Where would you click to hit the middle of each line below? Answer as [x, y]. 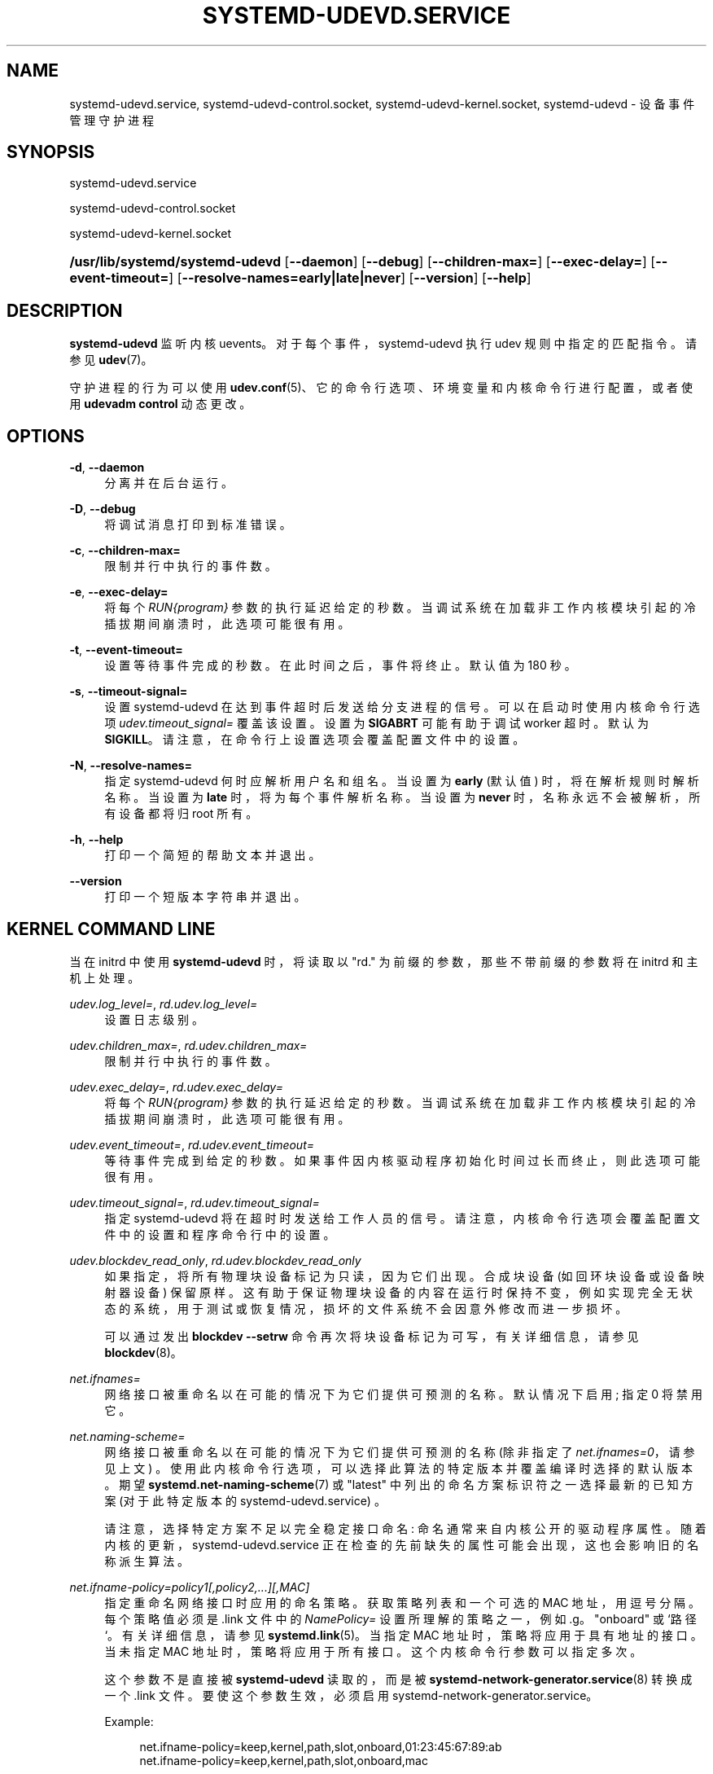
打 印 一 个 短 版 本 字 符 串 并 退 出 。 [205, 897]
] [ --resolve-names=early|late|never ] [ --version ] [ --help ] [350, 278]
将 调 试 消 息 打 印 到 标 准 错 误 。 [198, 525]
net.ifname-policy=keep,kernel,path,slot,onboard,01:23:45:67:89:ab [321, 1746]
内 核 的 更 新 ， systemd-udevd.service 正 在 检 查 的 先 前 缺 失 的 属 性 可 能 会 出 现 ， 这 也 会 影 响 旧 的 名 [402, 1544]
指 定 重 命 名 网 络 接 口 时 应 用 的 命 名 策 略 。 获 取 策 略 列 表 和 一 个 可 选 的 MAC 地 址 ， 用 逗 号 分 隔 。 [402, 1602]
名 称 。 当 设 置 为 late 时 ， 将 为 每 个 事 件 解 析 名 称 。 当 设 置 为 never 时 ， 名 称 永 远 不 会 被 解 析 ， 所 [402, 797]
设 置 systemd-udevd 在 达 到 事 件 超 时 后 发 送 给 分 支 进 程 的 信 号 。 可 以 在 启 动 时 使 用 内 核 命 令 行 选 [402, 707]
